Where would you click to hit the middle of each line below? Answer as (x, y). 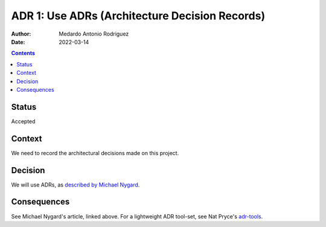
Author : (21, 34)
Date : (18, 42)
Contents (23, 53)
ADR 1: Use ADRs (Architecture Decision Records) (138, 16)
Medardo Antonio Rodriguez (94, 34)
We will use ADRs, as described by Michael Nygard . (75, 185)
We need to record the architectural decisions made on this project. (95, 153)
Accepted (23, 121)
